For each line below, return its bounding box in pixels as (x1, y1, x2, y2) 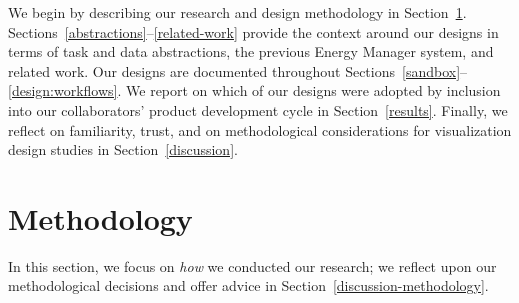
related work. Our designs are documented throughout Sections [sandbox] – (8, 60, 468, 81)
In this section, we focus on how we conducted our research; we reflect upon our (8, 255, 497, 276)
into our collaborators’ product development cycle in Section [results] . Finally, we (8, 99, 508, 120)
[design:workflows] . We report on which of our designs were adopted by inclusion (8, 80, 501, 101)
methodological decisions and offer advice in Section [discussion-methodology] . (8, 275, 489, 296)
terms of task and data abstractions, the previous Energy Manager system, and (8, 41, 494, 62)
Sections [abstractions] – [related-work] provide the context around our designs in (8, 21, 499, 42)
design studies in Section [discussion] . (8, 139, 238, 160)
